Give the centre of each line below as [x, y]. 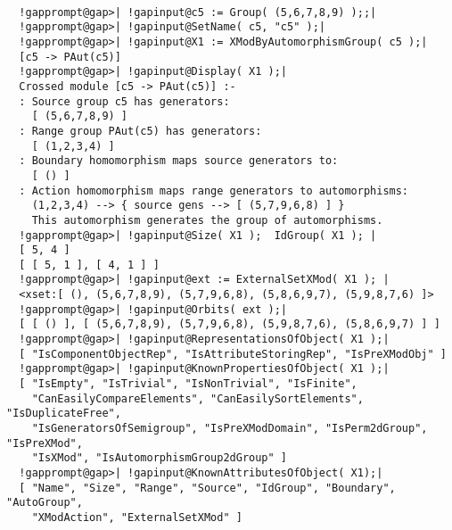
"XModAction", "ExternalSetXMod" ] [137, 517]
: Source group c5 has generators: [124, 101]
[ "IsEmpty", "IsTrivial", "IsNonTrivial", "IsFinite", [188, 384]
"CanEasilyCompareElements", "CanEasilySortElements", [197, 398]
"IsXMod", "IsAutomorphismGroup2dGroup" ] [159, 458]
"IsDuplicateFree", [64, 414]
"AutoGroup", [45, 503]
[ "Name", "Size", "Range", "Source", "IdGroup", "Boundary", [207, 488]
